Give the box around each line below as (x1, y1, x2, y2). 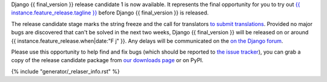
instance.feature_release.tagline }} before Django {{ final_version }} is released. (11, 9, 209, 16)
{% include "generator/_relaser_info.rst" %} (11, 68, 121, 75)
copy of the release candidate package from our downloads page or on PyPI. (11, 57, 204, 64)
